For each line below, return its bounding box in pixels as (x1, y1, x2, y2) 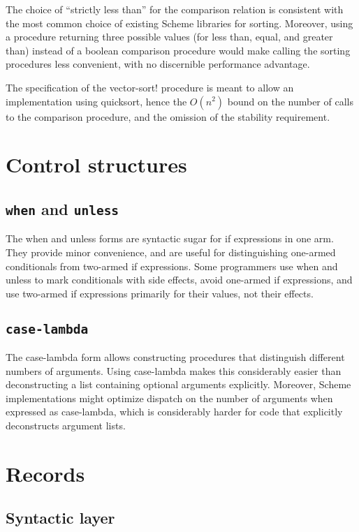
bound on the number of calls (227, 94, 353, 108)
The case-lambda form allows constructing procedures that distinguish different (6, 350, 345, 364)
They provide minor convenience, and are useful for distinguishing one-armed (6, 244, 336, 259)
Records (6, 459, 85, 487)
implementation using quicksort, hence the (6, 94, 187, 108)
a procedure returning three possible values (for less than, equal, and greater (6, 29, 333, 44)
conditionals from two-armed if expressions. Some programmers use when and (6, 258, 338, 273)
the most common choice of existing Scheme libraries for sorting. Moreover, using (6, 15, 353, 30)
